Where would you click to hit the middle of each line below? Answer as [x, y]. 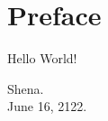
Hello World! [42, 58]
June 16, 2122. [47, 106]
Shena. [26, 88]
